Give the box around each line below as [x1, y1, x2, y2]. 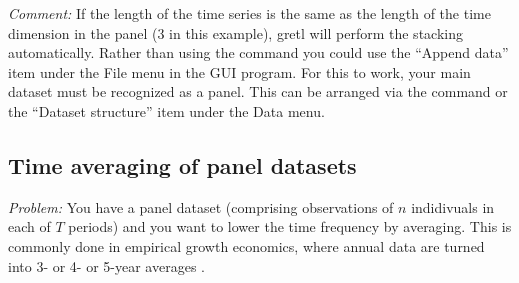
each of [8, 216, 51, 237]
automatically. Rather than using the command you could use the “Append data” [8, 42, 509, 63]
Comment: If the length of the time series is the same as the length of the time [8, 3, 491, 23]
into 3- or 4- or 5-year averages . [8, 255, 205, 276]
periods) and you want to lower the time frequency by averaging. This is [68, 216, 512, 237]
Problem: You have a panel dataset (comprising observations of [8, 196, 394, 217]
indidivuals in [411, 196, 495, 217]
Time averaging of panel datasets [8, 149, 357, 180]
